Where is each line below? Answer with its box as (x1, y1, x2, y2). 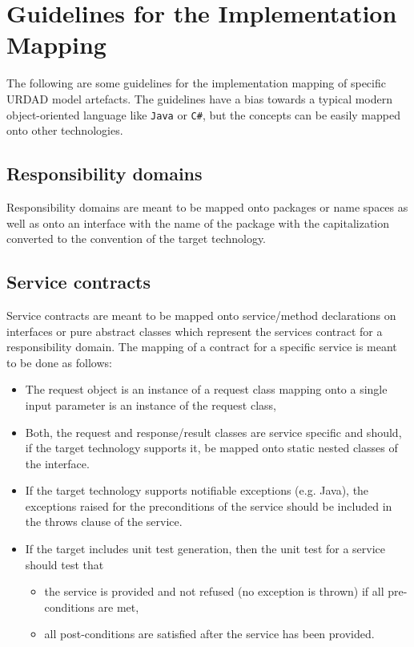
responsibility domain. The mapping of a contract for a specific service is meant (6, 338, 397, 355)
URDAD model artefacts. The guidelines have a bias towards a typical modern (6, 90, 393, 107)
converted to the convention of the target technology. (6, 230, 267, 247)
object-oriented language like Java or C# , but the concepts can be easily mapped (6, 106, 400, 123)
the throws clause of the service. (25, 513, 183, 530)
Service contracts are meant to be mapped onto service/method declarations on (6, 306, 396, 323)
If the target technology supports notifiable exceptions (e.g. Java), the (25, 482, 369, 499)
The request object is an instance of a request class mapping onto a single (25, 381, 388, 398)
